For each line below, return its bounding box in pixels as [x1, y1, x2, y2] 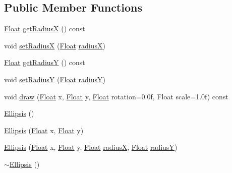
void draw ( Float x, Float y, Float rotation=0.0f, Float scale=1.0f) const [4, 91, 228, 101]
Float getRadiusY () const [4, 57, 85, 68]
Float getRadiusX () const [4, 23, 85, 34]
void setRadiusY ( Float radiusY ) [4, 74, 105, 84]
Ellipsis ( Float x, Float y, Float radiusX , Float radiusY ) [4, 142, 178, 152]
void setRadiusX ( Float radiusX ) [4, 40, 105, 50]
